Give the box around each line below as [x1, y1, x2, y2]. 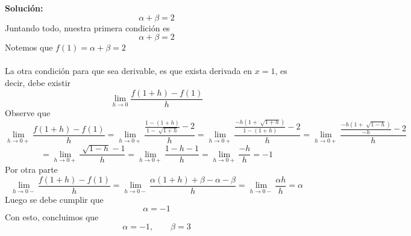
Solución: [5, 2, 43, 14]
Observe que [5, 106, 51, 119]
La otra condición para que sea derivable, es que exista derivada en [5, 64, 253, 77]
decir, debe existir [5, 76, 71, 88]
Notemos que [5, 41, 53, 54]
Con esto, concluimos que [5, 211, 99, 223]
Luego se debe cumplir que [5, 193, 104, 205]
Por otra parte [5, 163, 58, 175]
